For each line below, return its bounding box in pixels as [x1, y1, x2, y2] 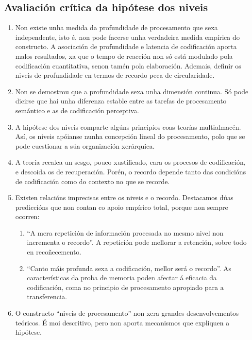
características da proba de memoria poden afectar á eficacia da [27, 272, 217, 283]
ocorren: [15, 211, 40, 221]
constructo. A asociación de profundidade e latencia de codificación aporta [15, 41, 237, 51]
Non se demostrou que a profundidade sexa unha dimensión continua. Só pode [15, 86, 249, 96]
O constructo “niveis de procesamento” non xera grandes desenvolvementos [15, 308, 239, 318]
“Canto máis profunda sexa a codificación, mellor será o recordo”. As [27, 263, 232, 273]
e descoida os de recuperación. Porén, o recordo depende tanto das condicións [15, 166, 246, 176]
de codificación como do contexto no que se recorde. [15, 176, 170, 186]
